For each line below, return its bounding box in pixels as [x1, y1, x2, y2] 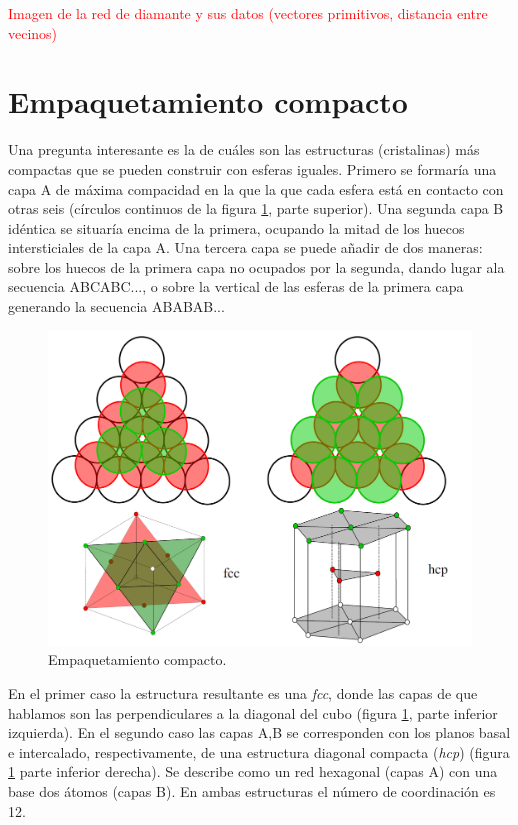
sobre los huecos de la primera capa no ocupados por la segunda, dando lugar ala [8, 256, 505, 277]
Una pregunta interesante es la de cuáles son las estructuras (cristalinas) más [8, 139, 480, 160]
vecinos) [8, 22, 58, 43]
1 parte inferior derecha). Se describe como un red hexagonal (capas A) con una [8, 761, 498, 782]
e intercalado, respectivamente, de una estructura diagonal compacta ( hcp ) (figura [8, 741, 510, 762]
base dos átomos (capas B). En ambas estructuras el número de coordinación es [8, 780, 496, 801]
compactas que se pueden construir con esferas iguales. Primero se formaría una [8, 158, 497, 179]
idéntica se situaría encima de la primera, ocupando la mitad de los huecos [8, 217, 465, 238]
